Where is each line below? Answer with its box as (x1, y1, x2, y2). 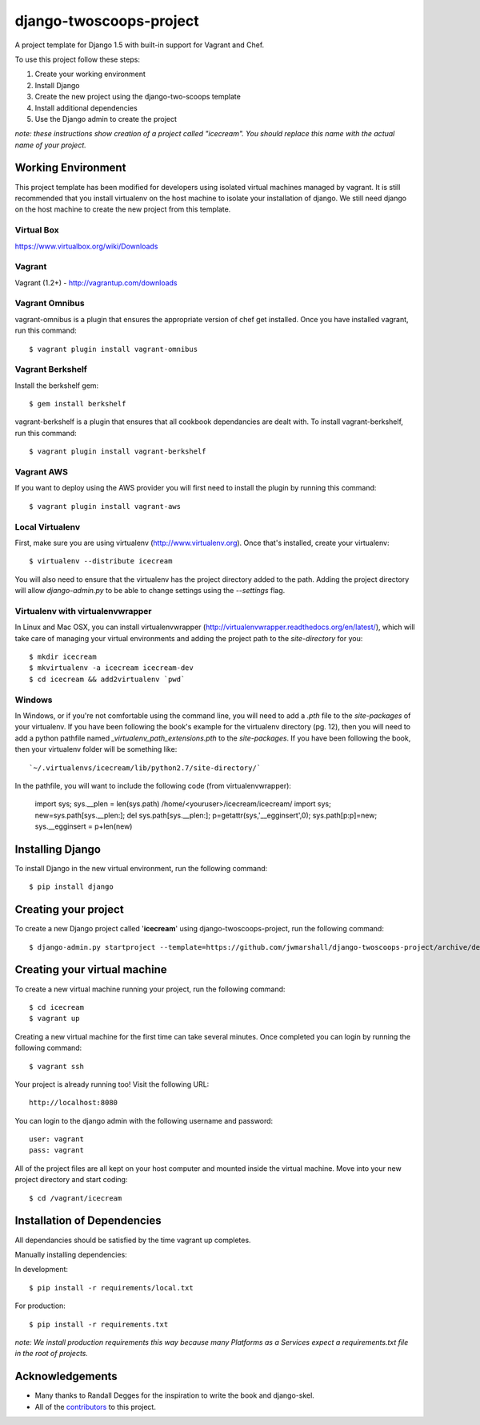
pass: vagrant (29, 1146, 84, 1155)
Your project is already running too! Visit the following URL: (14, 1079, 210, 1089)
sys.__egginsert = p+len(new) (34, 821, 133, 831)
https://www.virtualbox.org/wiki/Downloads (14, 241, 158, 251)
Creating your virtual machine (14, 963, 167, 977)
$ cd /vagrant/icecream (29, 1193, 122, 1202)
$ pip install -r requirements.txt (29, 1319, 169, 1329)
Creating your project (14, 902, 124, 917)
